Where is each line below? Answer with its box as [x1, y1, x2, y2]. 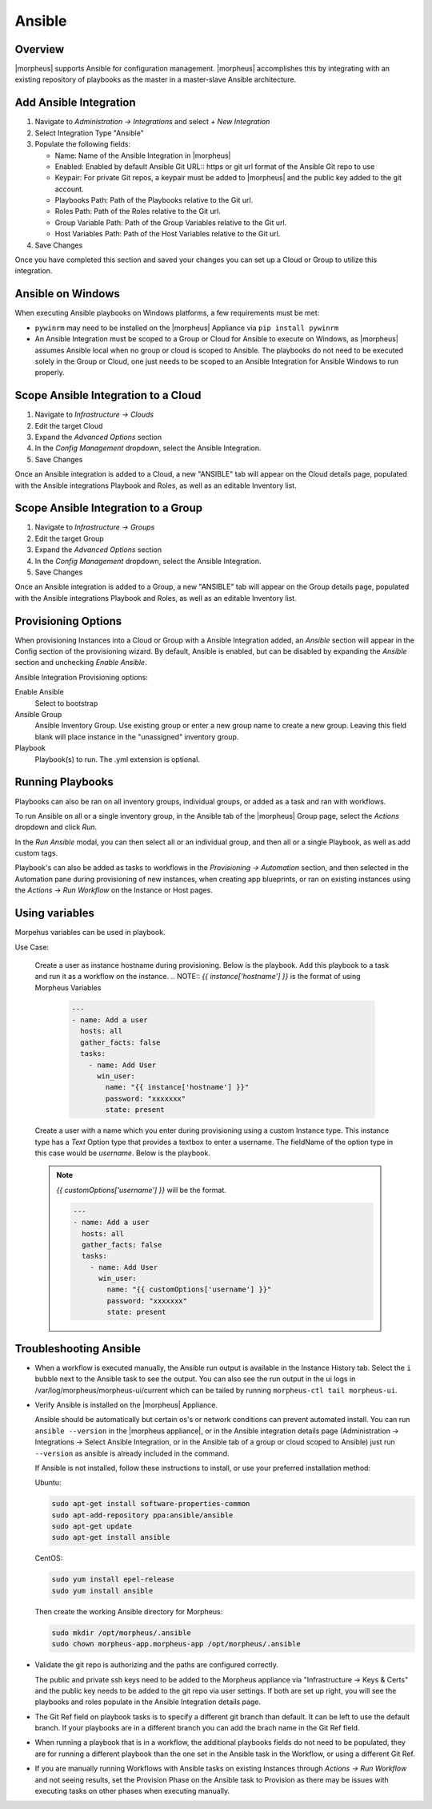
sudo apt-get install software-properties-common [51, 1499, 250, 1509]
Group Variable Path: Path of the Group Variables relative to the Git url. [54, 217, 287, 228]
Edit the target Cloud [34, 421, 103, 430]
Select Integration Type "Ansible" [34, 128, 144, 138]
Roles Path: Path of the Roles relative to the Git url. [54, 207, 222, 216]
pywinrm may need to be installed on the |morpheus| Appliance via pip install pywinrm [34, 323, 339, 332]
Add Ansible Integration [14, 96, 136, 110]
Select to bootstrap [34, 698, 98, 708]
